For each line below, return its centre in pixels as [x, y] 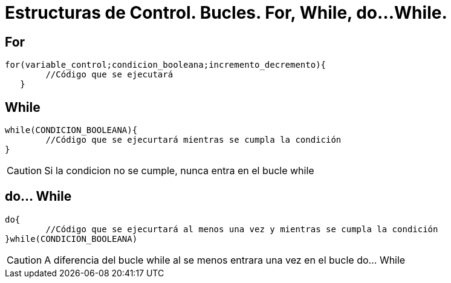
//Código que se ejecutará [109, 75]
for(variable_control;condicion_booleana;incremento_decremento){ [166, 65]
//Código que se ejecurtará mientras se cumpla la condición [193, 140]
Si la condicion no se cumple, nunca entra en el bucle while [179, 171]
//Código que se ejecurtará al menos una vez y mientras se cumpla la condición [242, 229]
